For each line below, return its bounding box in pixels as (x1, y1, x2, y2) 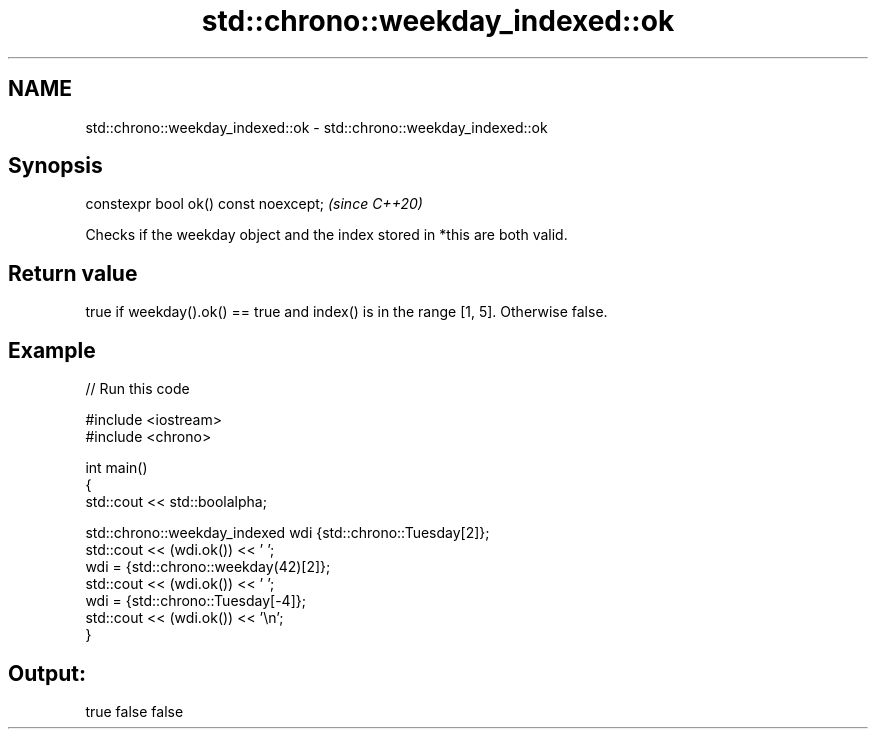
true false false (85, 702, 184, 720)
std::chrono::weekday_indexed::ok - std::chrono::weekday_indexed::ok (85, 118, 548, 136)
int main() (85, 459, 148, 477)
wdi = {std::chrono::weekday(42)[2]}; (85, 558, 331, 576)
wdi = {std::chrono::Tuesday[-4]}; (85, 592, 306, 610)
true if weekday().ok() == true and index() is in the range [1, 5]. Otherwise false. (85, 303, 608, 321)
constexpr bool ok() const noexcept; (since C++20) (85, 195, 423, 213)
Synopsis (8, 153, 103, 179)
